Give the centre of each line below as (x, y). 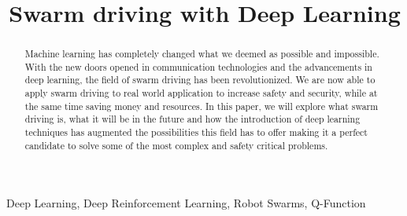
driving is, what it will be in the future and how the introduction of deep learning (192, 119)
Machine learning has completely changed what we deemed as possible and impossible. (202, 54)
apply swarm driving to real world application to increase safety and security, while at (201, 93)
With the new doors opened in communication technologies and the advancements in (198, 66)
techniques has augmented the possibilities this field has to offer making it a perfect (196, 132)
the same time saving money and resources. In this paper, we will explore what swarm (202, 106)
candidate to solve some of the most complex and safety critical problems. (176, 145)
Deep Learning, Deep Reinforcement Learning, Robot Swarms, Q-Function (186, 203)
